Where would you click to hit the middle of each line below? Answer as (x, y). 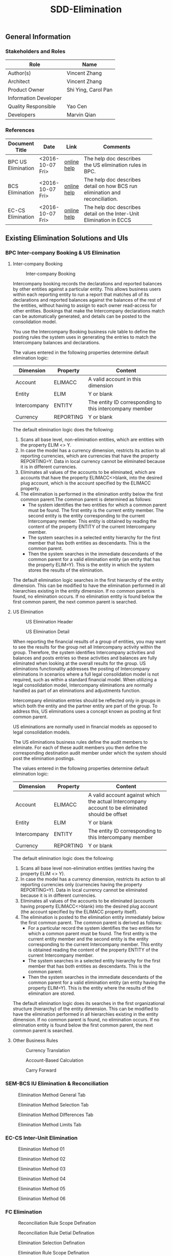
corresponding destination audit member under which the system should (89, 753)
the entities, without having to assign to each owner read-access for (85, 305)
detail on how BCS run (111, 186)
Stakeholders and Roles (35, 51)
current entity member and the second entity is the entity (88, 939)
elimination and (102, 192)
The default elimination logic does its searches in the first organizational (89, 1003)
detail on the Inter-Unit (111, 214)
